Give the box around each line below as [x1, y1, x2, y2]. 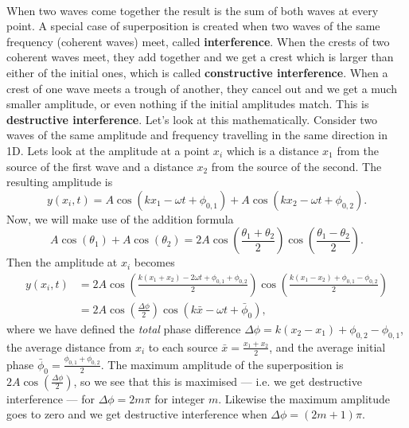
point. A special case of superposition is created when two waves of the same [6, 18, 380, 34]
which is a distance [226, 142, 319, 158]
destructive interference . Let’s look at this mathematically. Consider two [6, 111, 378, 127]
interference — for [6, 390, 95, 407]
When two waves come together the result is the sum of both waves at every [6, 2, 379, 18]
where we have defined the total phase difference [6, 320, 241, 337]
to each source [148, 338, 218, 355]
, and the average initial [269, 338, 386, 355]
